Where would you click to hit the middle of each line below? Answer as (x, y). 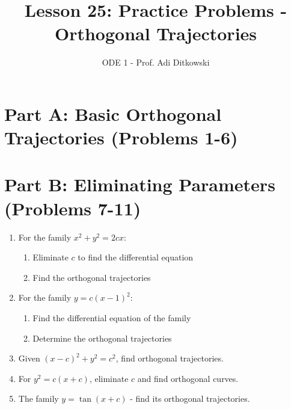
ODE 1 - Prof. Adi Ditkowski (156, 62)
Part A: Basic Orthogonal (113, 113)
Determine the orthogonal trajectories (102, 338)
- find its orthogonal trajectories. (190, 398)
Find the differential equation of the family (112, 317)
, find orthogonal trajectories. (170, 358)
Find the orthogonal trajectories (92, 277)
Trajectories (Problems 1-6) (121, 137)
